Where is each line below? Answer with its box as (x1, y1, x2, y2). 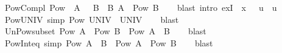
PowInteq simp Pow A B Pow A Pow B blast (4, 36, 213, 49)
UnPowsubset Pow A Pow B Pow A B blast (4, 25, 206, 37)
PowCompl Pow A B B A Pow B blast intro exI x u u (4, 1, 277, 13)
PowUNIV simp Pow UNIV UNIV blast (4, 13, 179, 25)
